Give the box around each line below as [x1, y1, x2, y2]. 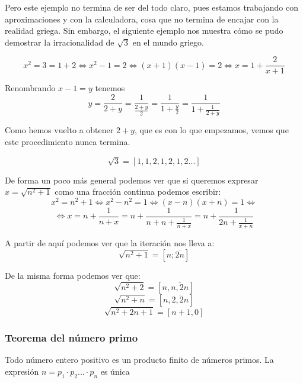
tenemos [95, 82, 125, 94]
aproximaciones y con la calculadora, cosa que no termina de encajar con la [5, 12, 279, 25]
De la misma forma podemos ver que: [5, 269, 141, 281]
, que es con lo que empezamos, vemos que [134, 124, 289, 136]
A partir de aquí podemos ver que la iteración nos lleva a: [5, 237, 215, 249]
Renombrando [5, 82, 56, 94]
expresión [5, 365, 39, 377]
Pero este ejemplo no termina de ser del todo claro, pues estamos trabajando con [5, 1, 299, 13]
